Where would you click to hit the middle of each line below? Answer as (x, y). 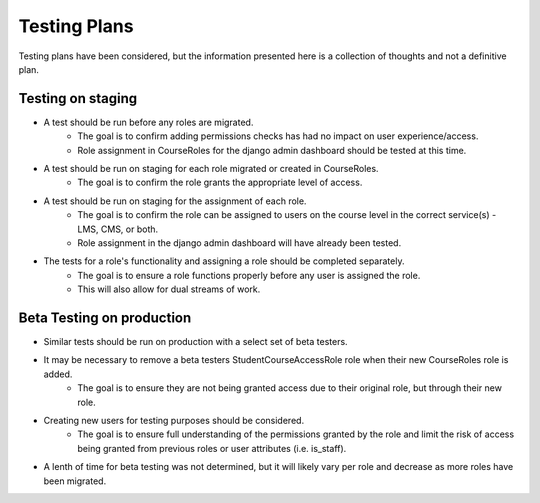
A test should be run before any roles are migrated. (148, 122)
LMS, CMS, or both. (118, 229)
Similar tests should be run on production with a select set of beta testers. (196, 342)
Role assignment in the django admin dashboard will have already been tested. (239, 242)
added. (58, 374)
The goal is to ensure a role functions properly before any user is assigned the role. (249, 275)
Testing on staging (78, 98)
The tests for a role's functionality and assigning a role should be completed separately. (224, 261)
